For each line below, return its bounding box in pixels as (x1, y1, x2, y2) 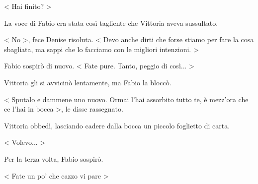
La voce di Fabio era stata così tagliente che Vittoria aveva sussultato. (4, 17, 218, 28)
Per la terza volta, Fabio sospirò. (4, 153, 103, 164)
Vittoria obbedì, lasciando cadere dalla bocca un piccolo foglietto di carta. (4, 120, 230, 130)
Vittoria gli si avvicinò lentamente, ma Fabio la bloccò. (4, 77, 172, 87)
